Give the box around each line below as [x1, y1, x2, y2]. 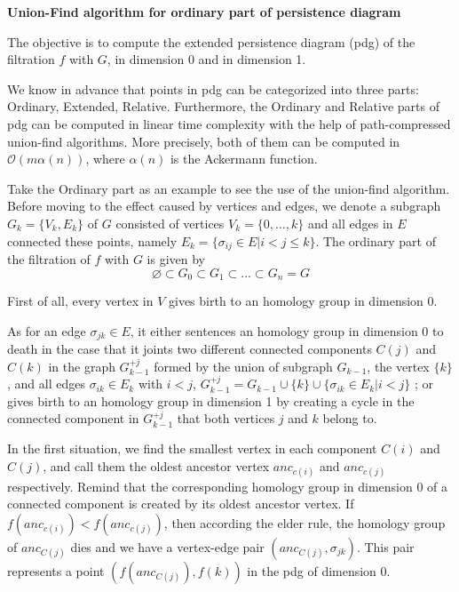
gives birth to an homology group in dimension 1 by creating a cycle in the [7, 391, 415, 410]
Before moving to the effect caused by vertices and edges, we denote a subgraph [7, 196, 441, 215]
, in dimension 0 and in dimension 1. [107, 50, 306, 68]
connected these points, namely [7, 231, 178, 250]
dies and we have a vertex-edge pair [70, 538, 265, 556]
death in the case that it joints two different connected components [7, 340, 372, 358]
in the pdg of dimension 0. [247, 562, 391, 580]
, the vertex [367, 356, 430, 375]
